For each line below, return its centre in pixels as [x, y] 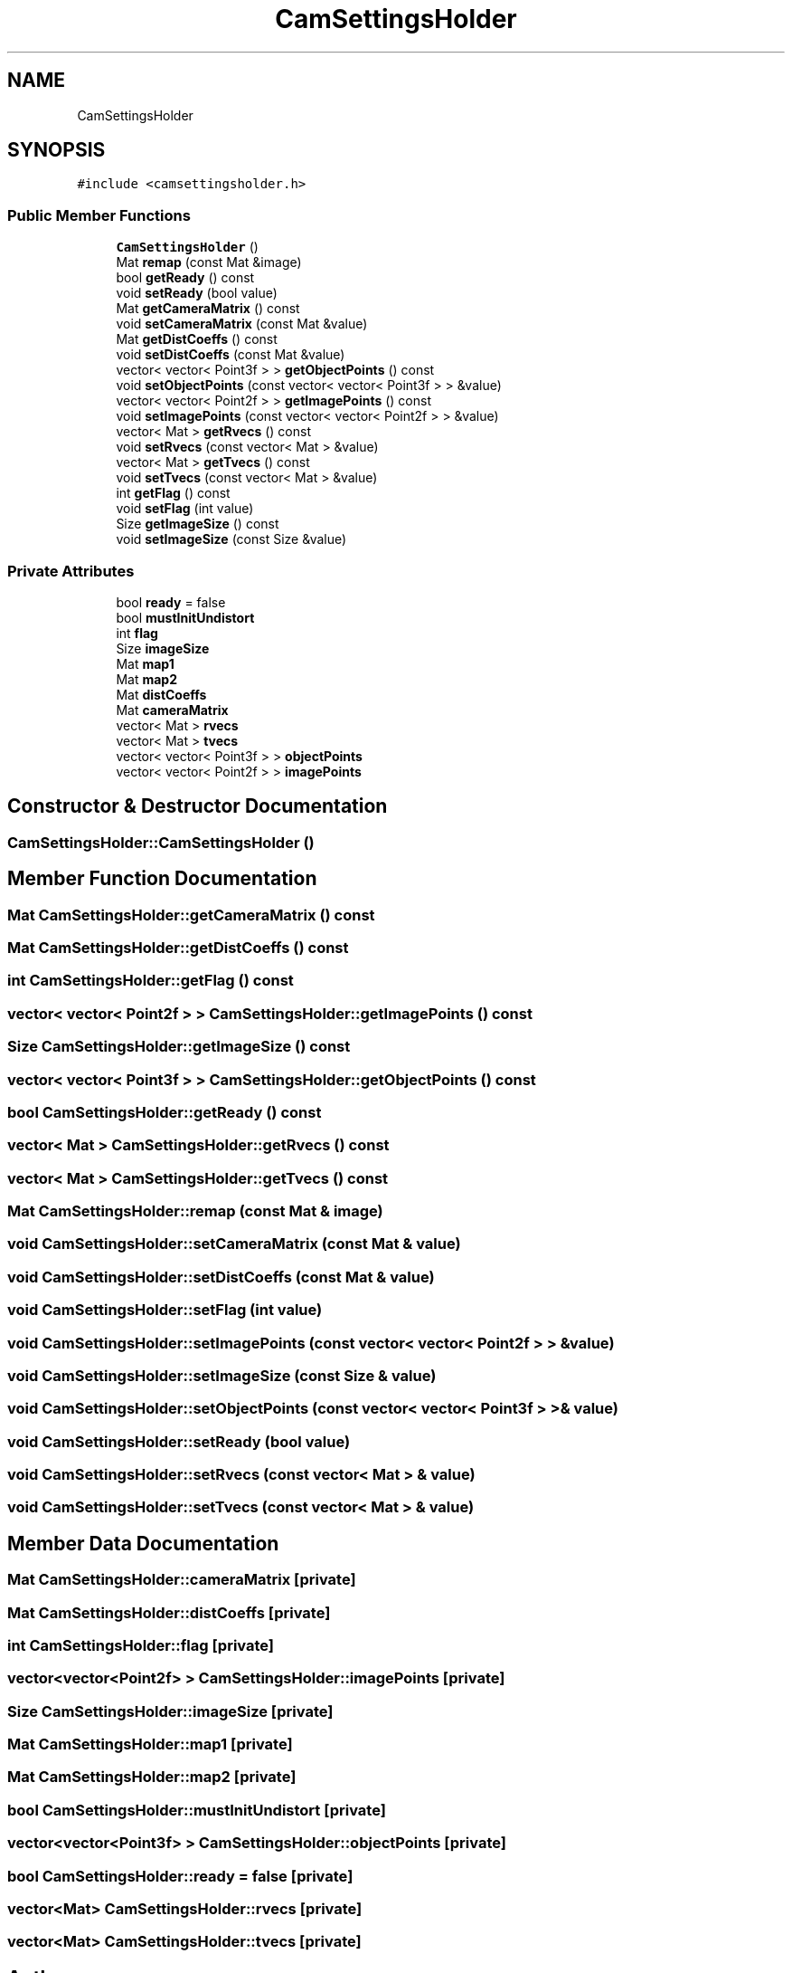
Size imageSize [163, 648]
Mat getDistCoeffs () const [197, 339]
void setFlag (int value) [185, 509]
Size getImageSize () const [198, 524]
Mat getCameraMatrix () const [208, 309]
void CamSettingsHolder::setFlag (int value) [165, 1310]
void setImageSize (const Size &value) [231, 539]
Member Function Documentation [162, 879]
